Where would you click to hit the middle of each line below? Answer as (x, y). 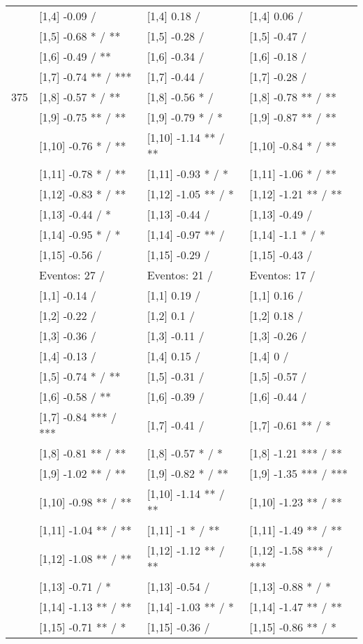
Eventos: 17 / (282, 275)
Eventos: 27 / (72, 275)
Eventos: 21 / (180, 275)
